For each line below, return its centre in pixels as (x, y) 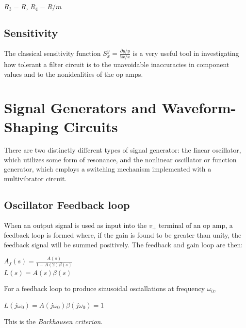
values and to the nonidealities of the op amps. (74, 74)
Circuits (90, 126)
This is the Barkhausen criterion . (53, 321)
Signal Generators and (80, 107)
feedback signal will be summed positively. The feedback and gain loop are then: (123, 244)
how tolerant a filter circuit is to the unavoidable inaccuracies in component (117, 64)
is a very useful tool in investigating (186, 53)
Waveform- (199, 107)
